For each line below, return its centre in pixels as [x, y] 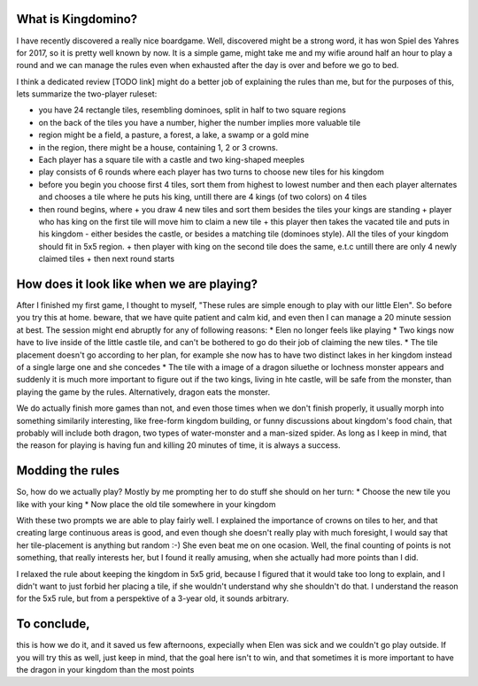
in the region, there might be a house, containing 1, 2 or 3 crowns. [158, 147]
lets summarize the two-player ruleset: [87, 94]
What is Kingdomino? [77, 19]
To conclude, [53, 624]
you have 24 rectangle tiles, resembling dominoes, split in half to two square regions [193, 110]
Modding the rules [68, 470]
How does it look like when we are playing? [137, 284]
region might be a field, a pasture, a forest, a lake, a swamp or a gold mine [174, 135]
